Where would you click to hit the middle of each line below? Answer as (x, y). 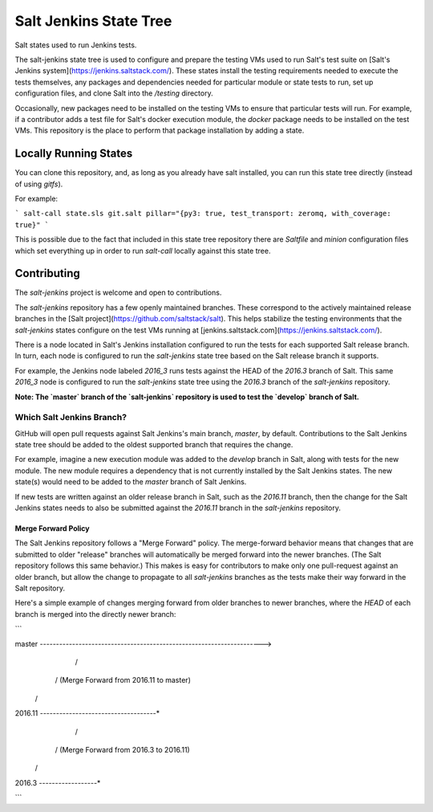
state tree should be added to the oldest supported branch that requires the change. (154, 445)
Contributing (47, 273)
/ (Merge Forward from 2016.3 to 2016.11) (122, 749)
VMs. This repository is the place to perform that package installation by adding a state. (160, 131)
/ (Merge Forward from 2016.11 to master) (123, 680)
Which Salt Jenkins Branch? (71, 418)
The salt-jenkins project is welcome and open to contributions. (118, 292)
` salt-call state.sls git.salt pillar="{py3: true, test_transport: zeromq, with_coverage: (203, 214)
